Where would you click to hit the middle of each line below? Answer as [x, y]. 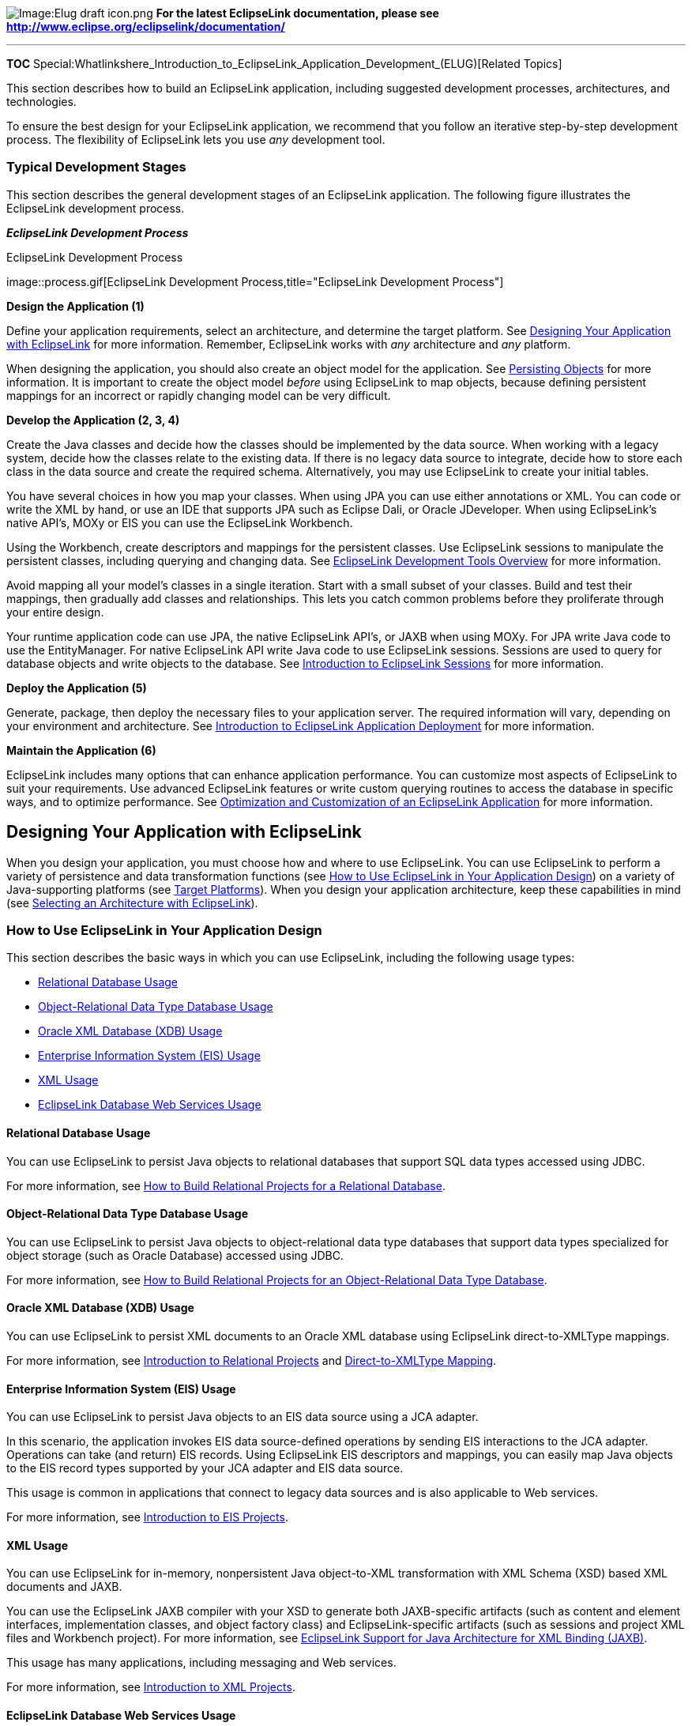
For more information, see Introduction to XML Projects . [151, 1687]
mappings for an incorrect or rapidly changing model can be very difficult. [199, 395]
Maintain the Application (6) [81, 750]
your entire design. [55, 612]
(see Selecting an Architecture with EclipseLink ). [132, 903]
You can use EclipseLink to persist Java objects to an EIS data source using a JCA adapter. [243, 1417]
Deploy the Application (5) [77, 688]
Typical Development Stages [96, 167]
